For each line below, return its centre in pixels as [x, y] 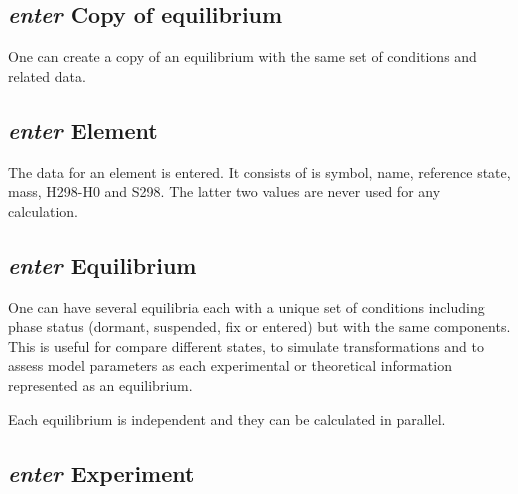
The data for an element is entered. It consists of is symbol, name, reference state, [259, 171]
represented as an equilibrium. [100, 384]
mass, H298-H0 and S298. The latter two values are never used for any [224, 191]
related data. [47, 75]
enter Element [83, 129]
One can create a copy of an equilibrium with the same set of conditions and [242, 56]
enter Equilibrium [102, 264]
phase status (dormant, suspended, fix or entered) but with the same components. [259, 326]
